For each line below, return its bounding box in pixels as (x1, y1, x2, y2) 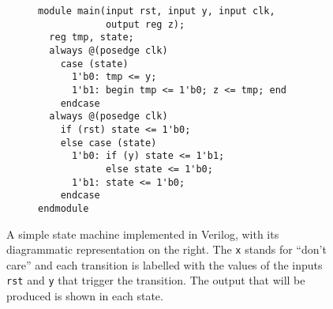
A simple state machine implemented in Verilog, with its (6, 225, 279, 242)
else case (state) (60, 137, 157, 149)
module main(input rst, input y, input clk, (38, 6, 275, 17)
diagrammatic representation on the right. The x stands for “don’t (6, 241, 327, 258)
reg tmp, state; (49, 32, 134, 43)
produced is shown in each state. (6, 288, 163, 303)
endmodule (38, 202, 89, 214)
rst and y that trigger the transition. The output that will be (6, 272, 305, 288)
